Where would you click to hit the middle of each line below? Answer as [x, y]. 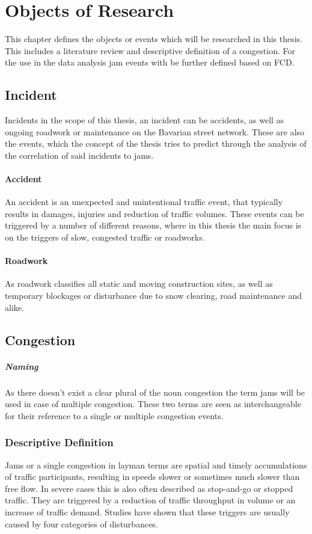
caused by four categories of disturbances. [81, 523]
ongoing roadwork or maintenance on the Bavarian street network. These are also [155, 131]
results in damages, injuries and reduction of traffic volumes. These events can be [154, 213]
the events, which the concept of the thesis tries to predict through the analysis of [156, 143]
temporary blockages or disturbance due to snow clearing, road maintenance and [153, 296]
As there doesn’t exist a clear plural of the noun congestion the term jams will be [155, 392]
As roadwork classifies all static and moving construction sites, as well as [139, 284]
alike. [14, 307]
